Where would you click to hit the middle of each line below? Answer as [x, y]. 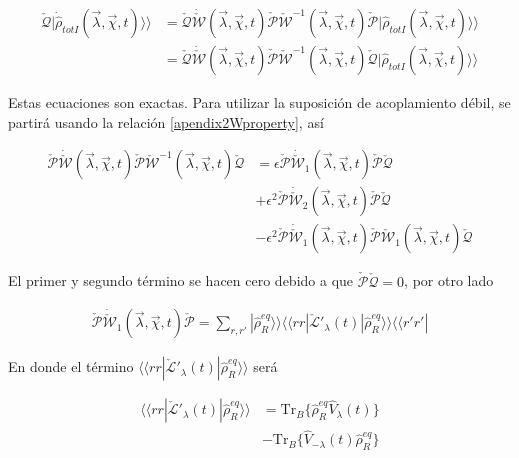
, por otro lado [449, 280]
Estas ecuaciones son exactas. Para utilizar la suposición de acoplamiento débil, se [259, 102]
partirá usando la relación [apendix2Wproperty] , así [166, 121]
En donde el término [71, 366]
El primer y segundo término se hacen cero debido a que [181, 280]
